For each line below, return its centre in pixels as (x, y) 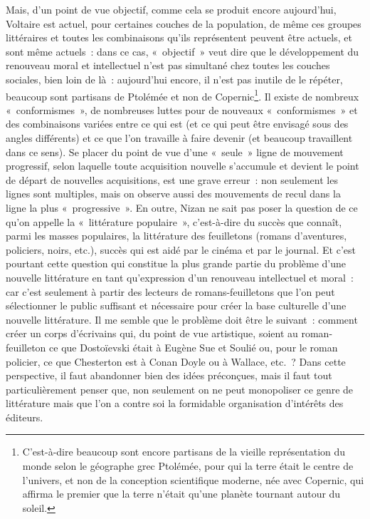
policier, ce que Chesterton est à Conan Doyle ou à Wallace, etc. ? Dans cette (176, 361)
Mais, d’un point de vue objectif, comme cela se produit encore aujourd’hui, (171, 9)
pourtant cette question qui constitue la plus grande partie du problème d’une (176, 263)
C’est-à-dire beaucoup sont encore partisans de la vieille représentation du (184, 452)
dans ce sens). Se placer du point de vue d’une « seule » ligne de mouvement (175, 151)
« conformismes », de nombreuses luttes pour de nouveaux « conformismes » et (182, 109)
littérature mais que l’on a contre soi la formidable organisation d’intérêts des (175, 403)
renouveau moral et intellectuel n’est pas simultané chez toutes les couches (168, 65)
